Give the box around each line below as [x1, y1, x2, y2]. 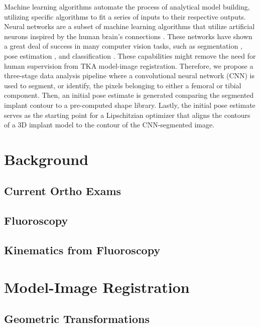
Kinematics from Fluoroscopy [4, 242, 161, 258]
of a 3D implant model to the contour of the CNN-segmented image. [4, 119, 215, 130]
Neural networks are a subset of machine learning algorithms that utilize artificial [4, 21, 255, 32]
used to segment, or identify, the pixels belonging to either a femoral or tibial [4, 80, 241, 90]
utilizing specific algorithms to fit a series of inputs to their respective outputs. [4, 11, 246, 22]
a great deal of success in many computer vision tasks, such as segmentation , [4, 41, 242, 51]
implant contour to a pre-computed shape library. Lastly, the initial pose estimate [4, 99, 255, 110]
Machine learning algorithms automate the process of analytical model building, [4, 2, 250, 12]
